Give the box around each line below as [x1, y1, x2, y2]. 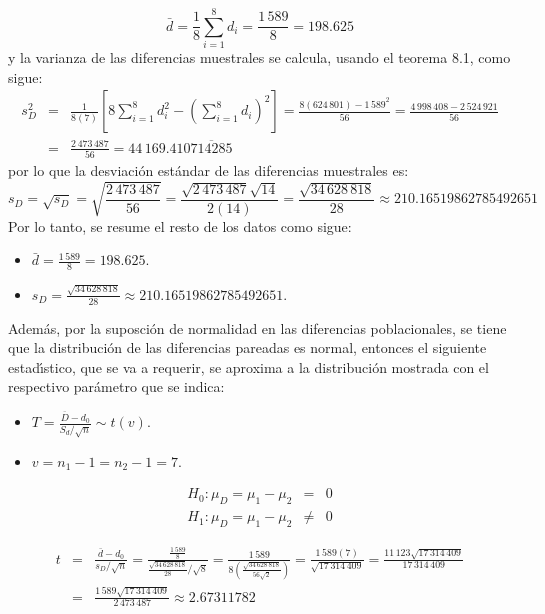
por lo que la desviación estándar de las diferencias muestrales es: [8, 159, 409, 180]
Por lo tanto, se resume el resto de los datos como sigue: [8, 215, 352, 236]
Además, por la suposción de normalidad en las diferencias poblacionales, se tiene [8, 317, 507, 338]
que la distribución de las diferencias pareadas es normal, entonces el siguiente [8, 337, 487, 358]
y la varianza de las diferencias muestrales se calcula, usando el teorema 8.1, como [8, 47, 511, 68]
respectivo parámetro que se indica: [8, 376, 225, 397]
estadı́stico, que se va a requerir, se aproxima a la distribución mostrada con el [8, 356, 489, 377]
